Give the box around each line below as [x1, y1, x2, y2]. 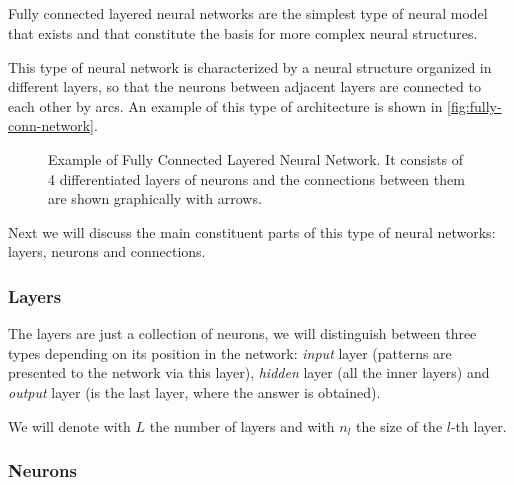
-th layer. [450, 415, 507, 436]
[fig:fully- [447, 95, 502, 116]
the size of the [356, 415, 443, 436]
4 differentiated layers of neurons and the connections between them [48, 168, 465, 189]
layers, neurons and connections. [8, 241, 206, 262]
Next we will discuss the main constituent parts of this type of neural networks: [8, 221, 496, 242]
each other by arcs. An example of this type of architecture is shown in [8, 95, 443, 116]
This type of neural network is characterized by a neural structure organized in [8, 56, 492, 77]
